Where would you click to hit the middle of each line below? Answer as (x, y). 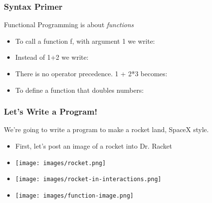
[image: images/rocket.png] (60, 163)
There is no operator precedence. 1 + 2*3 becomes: (91, 73)
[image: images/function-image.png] (74, 195)
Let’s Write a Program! (51, 111)
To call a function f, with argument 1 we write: (85, 41)
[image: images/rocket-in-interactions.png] (88, 179)
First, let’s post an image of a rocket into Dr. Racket (94, 146)
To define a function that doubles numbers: (80, 90)
